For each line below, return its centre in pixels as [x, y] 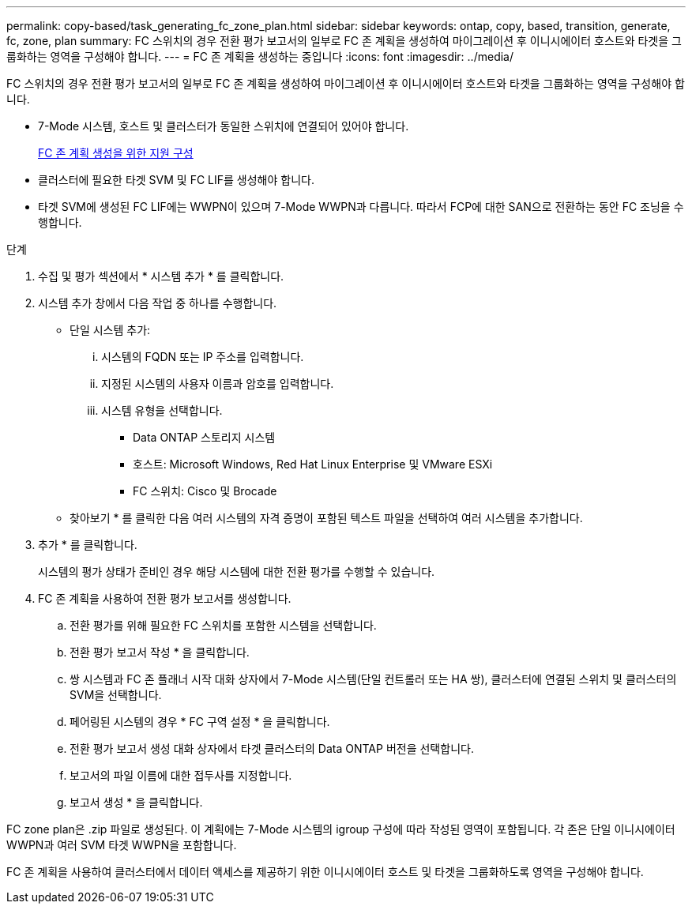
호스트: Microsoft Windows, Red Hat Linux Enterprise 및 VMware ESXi [313, 464]
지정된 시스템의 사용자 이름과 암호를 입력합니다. [218, 384]
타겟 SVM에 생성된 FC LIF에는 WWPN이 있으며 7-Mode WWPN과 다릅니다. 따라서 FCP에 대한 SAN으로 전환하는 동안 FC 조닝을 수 [361, 207]
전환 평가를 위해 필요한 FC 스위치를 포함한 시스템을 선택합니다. [223, 625]
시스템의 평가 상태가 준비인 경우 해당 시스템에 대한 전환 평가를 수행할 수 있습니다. [237, 572]
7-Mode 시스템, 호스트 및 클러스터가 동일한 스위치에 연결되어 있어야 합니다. [224, 126]
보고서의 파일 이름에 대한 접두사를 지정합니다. [181, 775]
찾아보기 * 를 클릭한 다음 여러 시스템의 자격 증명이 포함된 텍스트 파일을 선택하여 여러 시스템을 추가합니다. [326, 518]
